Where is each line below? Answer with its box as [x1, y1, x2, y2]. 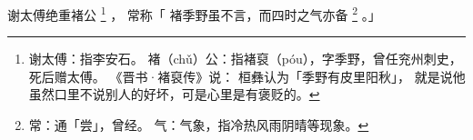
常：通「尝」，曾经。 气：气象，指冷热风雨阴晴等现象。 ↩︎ [28, 115, 369, 135]
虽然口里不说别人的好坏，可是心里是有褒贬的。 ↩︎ [28, 85, 320, 104]
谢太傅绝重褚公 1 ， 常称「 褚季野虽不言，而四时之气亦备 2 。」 [7, 3, 381, 24]
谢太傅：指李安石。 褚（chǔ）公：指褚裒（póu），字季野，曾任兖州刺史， [28, 49, 462, 68]
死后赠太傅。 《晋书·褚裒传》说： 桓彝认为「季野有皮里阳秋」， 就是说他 [28, 66, 466, 85]
